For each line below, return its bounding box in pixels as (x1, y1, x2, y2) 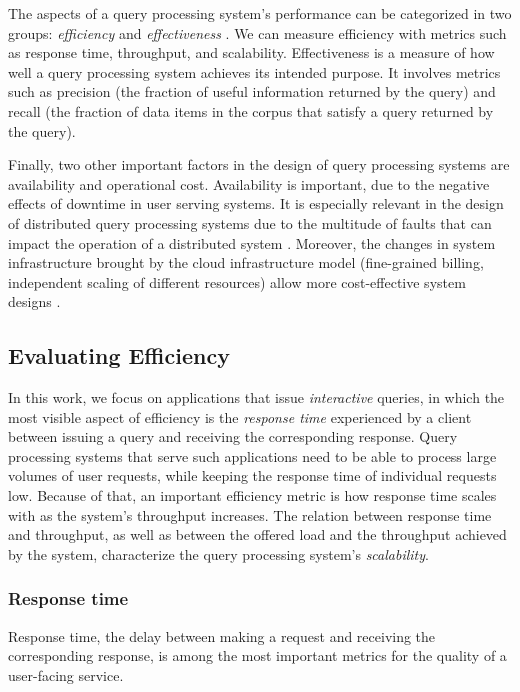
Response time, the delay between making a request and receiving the (8, 625, 436, 646)
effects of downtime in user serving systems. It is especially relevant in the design (8, 193, 504, 214)
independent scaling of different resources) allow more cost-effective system (8, 271, 466, 292)
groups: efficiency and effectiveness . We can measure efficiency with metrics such (8, 22, 507, 43)
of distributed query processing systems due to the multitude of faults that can (8, 212, 492, 233)
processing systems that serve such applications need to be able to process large (8, 445, 497, 466)
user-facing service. (8, 664, 124, 685)
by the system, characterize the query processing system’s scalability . (8, 543, 429, 564)
